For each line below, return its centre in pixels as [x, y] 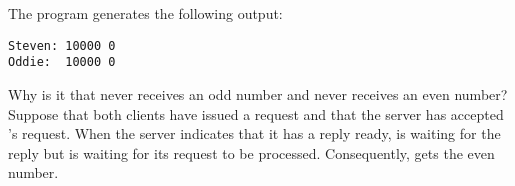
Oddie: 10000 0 [62, 62]
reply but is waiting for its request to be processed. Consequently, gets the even [251, 152]
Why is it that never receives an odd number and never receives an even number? [258, 93]
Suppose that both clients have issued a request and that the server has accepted [256, 113]
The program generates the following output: [145, 13]
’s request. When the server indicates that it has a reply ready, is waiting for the [254, 133]
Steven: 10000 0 [62, 45]
